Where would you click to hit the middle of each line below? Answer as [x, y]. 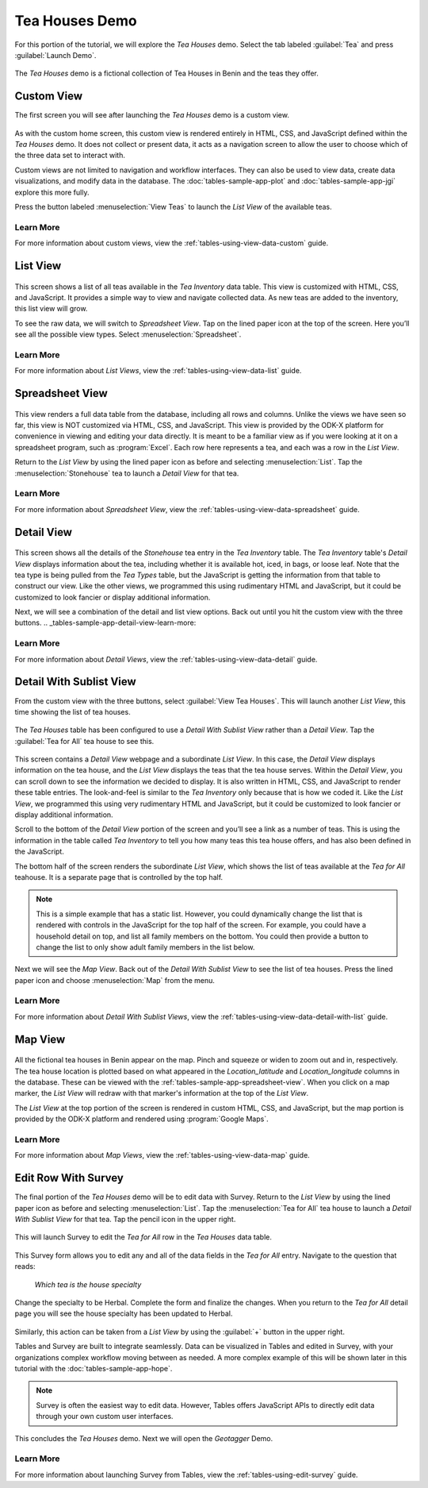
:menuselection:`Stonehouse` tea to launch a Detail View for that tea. [127, 473]
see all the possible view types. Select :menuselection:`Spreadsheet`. [128, 334]
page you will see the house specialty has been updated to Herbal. [124, 1313]
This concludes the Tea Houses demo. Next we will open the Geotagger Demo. [144, 1438]
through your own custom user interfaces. [105, 1417]
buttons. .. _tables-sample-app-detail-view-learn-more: [105, 623]
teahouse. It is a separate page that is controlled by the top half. [119, 877]
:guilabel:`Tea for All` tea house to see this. [84, 741]
